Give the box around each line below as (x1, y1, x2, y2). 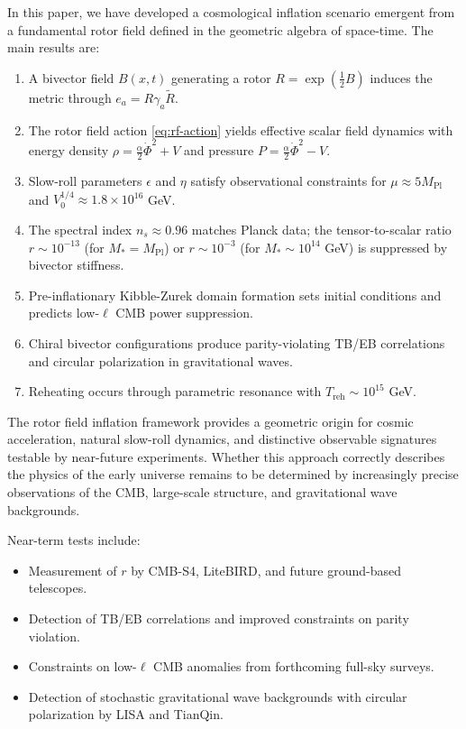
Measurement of (28, 560, 117, 579)
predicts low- (28, 303, 100, 322)
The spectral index (28, 219, 132, 238)
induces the (370, 68, 433, 87)
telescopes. (28, 578, 87, 597)
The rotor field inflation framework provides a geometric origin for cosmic (7, 411, 414, 430)
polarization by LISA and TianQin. (28, 705, 224, 724)
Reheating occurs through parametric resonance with (28, 382, 322, 401)
